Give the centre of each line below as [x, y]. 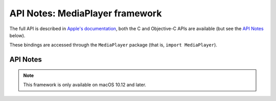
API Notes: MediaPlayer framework [86, 13]
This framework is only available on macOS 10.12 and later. [85, 85]
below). [17, 35]
